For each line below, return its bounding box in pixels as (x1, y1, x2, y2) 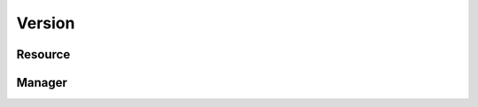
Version (16, 13, 75, 33)
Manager (16, 75, 68, 90)
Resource (16, 47, 71, 62)
